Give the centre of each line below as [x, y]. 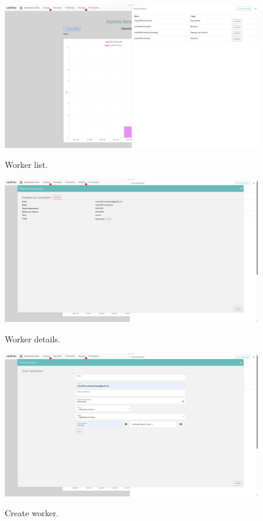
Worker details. [33, 338]
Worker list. [26, 165]
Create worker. [32, 513]
